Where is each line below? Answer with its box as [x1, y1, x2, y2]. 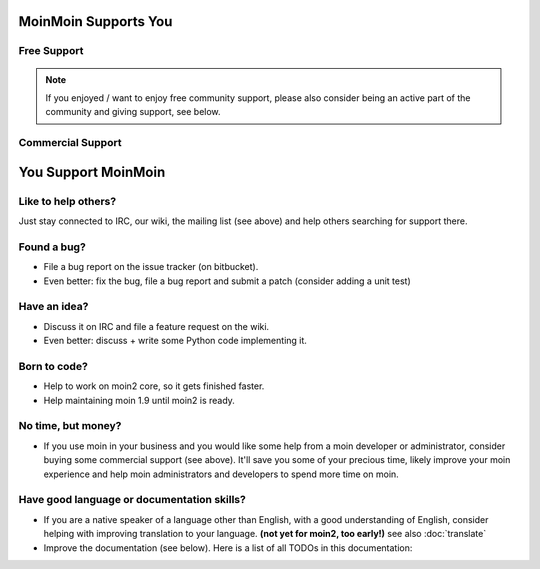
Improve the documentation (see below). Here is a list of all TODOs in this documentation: [43, 541, 413, 554]
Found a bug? [18, 240, 87, 254]
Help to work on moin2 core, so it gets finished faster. [43, 380, 265, 392]
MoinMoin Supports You [18, 13, 173, 30]
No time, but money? [18, 419, 122, 433]
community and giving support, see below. [45, 106, 221, 118]
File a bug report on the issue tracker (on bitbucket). [43, 261, 259, 273]
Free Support [18, 44, 84, 58]
